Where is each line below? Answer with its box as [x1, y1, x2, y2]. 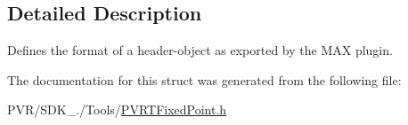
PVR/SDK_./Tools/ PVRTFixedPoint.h [7, 100, 227, 119]
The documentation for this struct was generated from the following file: [7, 70, 402, 89]
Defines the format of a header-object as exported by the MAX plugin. [7, 41, 393, 59]
